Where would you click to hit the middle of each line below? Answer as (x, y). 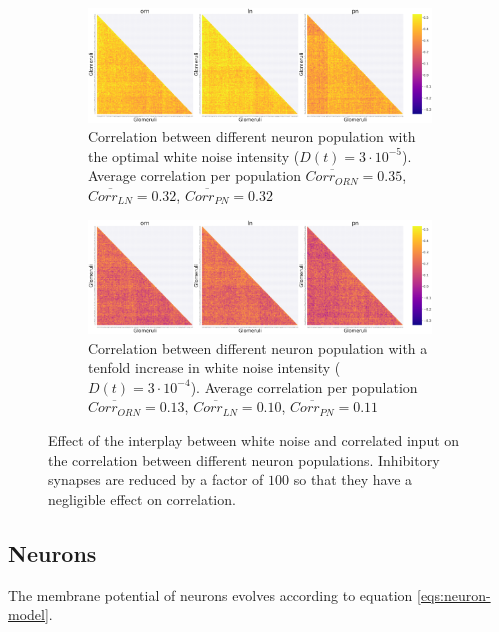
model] (28, 614)
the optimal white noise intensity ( (194, 155)
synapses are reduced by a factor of (156, 479)
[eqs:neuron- (453, 594)
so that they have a (353, 479)
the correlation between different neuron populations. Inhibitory (244, 459)
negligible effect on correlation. (142, 498)
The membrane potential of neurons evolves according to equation (210, 594)
